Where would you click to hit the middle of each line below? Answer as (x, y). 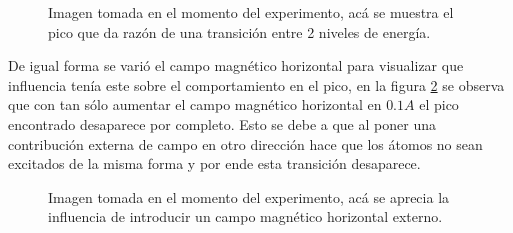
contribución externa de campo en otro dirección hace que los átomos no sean (245, 143)
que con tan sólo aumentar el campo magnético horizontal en (195, 104)
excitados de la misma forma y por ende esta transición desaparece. (214, 163)
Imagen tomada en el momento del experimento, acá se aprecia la (249, 196)
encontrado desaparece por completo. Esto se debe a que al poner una (222, 123)
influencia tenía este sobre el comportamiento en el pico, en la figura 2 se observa (256, 84)
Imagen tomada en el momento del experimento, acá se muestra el (251, 12)
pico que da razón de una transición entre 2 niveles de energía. (239, 31)
